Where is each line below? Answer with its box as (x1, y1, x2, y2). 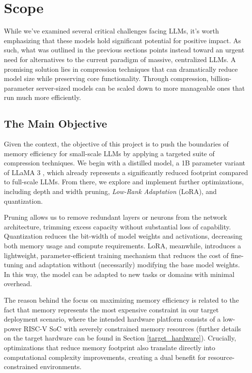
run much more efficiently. (4, 92, 81, 102)
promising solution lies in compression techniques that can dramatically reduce (4, 64, 238, 74)
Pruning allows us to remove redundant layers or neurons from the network (4, 212, 227, 222)
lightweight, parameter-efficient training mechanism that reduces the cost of (4, 250, 229, 260)
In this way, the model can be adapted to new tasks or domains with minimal (4, 269, 235, 279)
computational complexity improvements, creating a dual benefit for (4, 352, 206, 362)
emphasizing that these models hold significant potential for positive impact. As (4, 35, 241, 45)
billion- (210, 73, 232, 83)
